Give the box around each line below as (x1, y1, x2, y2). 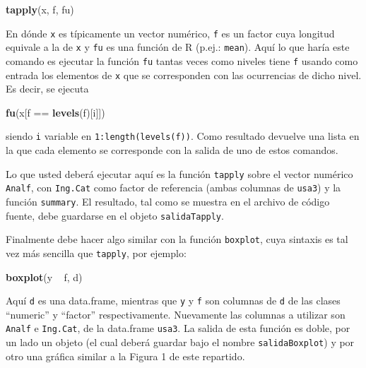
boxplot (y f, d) (6, 269, 83, 284)
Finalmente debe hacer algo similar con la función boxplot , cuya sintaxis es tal (6, 232, 348, 247)
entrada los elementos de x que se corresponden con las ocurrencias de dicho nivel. (6, 67, 362, 82)
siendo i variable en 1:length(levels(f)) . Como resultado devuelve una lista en (6, 129, 360, 143)
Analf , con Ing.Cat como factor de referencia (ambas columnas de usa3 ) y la (6, 180, 341, 195)
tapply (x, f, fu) (6, 2, 74, 16)
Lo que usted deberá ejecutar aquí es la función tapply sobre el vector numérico (6, 166, 353, 181)
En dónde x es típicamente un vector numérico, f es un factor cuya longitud (6, 25, 335, 40)
